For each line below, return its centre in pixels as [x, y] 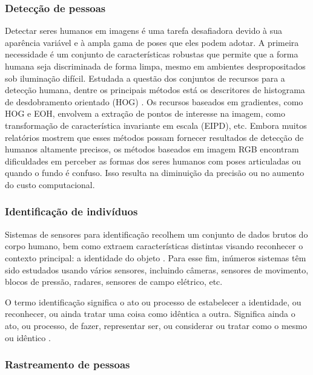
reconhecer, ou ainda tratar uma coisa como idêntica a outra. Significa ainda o [150, 314]
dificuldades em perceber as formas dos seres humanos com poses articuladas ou [153, 161]
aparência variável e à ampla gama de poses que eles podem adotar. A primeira [152, 42]
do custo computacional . [50, 184]
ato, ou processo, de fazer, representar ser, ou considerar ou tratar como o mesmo [156, 325]
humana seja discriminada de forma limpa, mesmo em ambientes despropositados [155, 66]
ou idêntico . [28, 337]
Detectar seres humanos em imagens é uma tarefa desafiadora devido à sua [144, 31]
